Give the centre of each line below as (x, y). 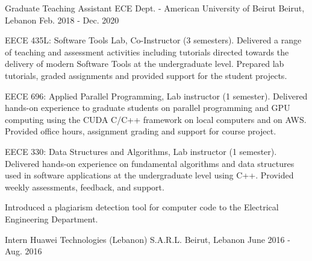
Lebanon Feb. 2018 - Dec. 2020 (62, 20)
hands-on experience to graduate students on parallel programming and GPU (148, 108)
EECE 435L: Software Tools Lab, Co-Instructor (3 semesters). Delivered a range (153, 40)
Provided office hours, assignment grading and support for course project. (141, 131)
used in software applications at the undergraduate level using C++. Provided (149, 175)
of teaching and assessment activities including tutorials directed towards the (147, 52)
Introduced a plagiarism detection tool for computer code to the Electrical (142, 207)
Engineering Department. (51, 219)
